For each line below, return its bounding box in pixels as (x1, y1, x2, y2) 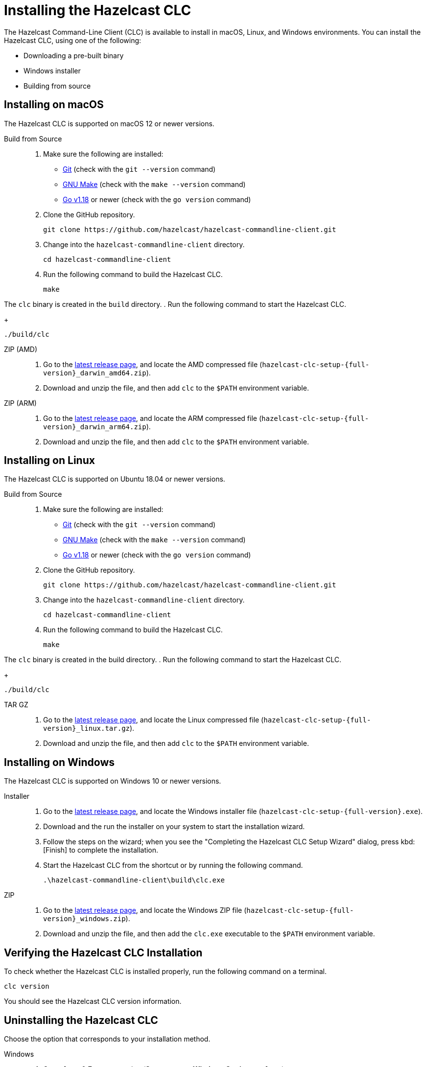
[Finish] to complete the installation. (43, 846, 159, 855)
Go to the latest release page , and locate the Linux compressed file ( (43, 716, 264, 724)
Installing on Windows (4, 756, 115, 768)
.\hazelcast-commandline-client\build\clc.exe (43, 876, 225, 884)
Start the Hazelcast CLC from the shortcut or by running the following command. (43, 861, 303, 870)
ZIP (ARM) (4, 398, 37, 407)
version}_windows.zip (43, 915, 126, 923)
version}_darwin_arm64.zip (43, 422, 146, 431)
